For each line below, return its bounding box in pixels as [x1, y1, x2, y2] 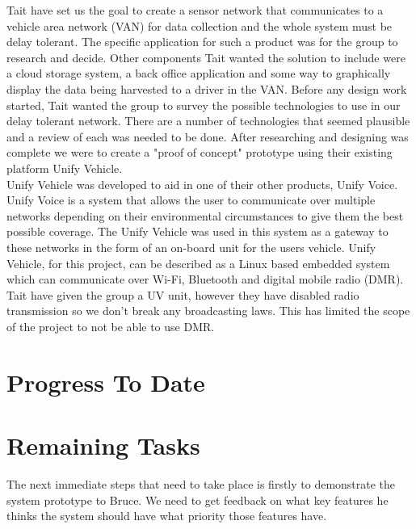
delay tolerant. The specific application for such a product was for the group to [6, 33, 398, 50]
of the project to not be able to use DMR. [6, 317, 215, 334]
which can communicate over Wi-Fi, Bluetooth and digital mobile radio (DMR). [6, 271, 404, 288]
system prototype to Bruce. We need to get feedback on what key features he [6, 491, 389, 508]
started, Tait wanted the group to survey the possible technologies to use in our [6, 96, 401, 113]
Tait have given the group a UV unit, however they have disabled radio [6, 286, 359, 303]
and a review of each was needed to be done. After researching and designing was [6, 128, 409, 145]
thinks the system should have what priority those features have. [6, 507, 327, 524]
